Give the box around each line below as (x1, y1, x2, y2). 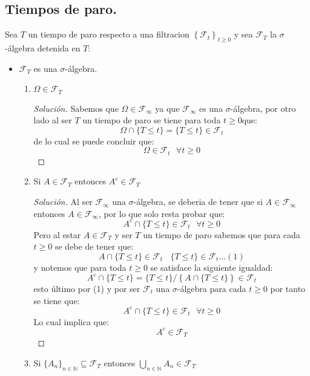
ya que (155, 102, 180, 114)
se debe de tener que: (54, 240, 134, 253)
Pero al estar (33, 228, 81, 241)
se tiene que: (33, 294, 80, 306)
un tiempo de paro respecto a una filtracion (28, 28, 190, 41)
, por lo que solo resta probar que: (98, 207, 225, 219)
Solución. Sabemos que (33, 102, 119, 114)
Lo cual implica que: (33, 315, 109, 328)
